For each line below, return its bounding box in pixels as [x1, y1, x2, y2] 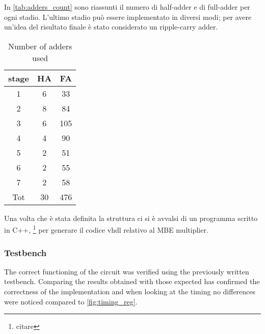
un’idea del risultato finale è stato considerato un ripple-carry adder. [4, 21, 218, 32]
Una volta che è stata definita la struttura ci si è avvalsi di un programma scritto [4, 212, 258, 223]
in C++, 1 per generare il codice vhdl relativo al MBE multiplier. [4, 223, 208, 235]
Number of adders [8, 40, 72, 52]
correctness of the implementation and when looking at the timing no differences [4, 286, 256, 297]
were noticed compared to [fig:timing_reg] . [4, 296, 138, 307]
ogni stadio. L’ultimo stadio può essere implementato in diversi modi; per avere [4, 11, 252, 22]
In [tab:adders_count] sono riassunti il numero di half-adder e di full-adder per [4, 2, 250, 12]
